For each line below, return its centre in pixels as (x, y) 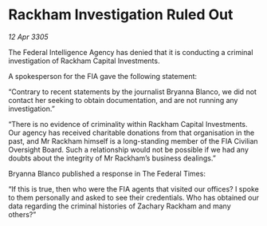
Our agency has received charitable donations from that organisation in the (132, 133)
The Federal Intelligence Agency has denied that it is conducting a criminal (131, 52)
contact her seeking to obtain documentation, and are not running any (123, 100)
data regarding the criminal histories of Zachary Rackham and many (120, 206)
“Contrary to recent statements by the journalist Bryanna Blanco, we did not (133, 91)
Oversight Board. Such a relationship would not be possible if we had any (129, 149)
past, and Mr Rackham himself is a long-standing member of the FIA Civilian (133, 141)
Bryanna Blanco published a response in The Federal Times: (107, 173)
